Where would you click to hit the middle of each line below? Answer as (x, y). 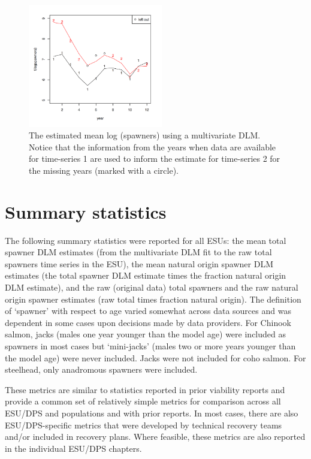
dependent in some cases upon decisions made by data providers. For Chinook (148, 322)
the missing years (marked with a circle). (104, 170)
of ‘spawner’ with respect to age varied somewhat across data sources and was (148, 311)
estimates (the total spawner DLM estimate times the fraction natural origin (146, 275)
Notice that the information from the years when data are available (153, 147)
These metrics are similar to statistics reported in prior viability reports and (145, 389)
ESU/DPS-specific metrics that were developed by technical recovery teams (144, 425)
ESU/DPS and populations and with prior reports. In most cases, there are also (152, 413)
